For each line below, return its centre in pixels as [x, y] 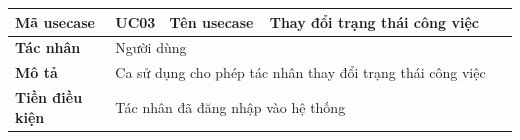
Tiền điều [49, 97]
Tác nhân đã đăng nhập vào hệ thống [230, 106]
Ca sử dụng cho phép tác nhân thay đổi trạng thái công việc [300, 72]
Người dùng [151, 47]
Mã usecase [55, 21]
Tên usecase [211, 21]
